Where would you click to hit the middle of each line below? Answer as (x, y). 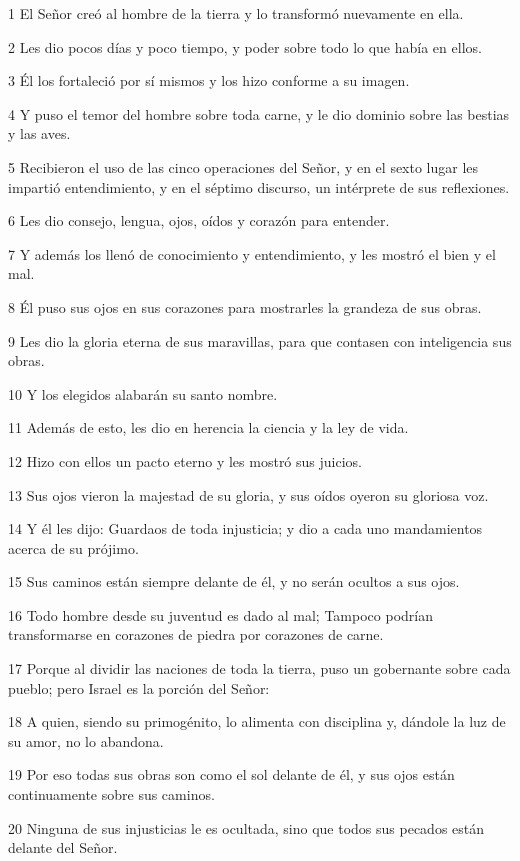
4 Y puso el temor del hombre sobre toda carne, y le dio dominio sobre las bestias (259, 113)
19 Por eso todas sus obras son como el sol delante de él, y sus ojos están (231, 774)
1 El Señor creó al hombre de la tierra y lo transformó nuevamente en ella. (236, 13)
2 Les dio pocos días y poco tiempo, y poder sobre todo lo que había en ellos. (245, 46)
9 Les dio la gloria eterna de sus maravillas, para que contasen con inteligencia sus (260, 340)
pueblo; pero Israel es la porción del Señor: (139, 687)
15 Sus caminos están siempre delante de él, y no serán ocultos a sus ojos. (234, 581)
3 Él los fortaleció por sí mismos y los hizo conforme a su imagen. (209, 80)
